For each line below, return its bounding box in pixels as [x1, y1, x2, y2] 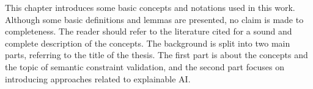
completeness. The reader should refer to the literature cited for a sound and [5, 25, 292, 38]
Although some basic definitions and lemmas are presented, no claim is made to [5, 13, 304, 25]
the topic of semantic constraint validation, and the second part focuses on [5, 60, 285, 73]
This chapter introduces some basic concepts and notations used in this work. [5, 1, 295, 13]
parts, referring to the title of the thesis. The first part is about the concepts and [5, 48, 308, 61]
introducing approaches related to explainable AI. [5, 72, 191, 85]
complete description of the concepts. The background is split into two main [5, 36, 290, 49]
